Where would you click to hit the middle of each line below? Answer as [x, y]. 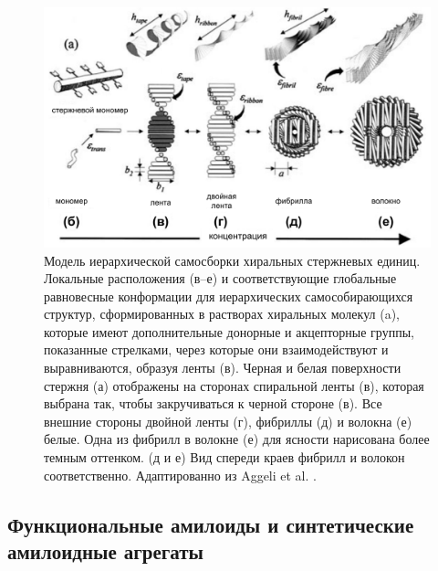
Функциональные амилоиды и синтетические [211, 524]
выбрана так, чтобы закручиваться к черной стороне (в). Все [213, 403]
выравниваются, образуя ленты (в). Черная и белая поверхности [223, 368]
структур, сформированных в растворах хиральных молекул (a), [222, 314]
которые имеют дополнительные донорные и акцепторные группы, [229, 331]
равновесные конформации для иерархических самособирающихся [229, 296]
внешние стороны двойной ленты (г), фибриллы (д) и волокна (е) [228, 421]
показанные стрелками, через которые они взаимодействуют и [216, 349]
